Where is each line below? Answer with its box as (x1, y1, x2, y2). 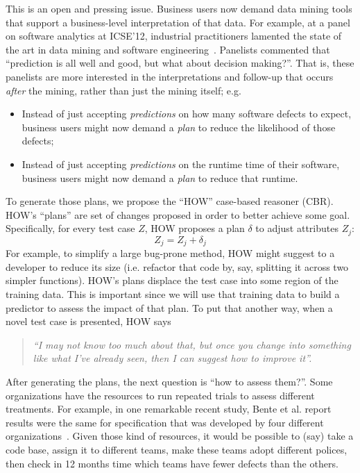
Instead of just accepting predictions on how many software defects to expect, (22, 106, 352, 121)
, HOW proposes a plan (144, 221, 245, 235)
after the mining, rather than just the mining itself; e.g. (6, 83, 241, 97)
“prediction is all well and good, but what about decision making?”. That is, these (6, 56, 354, 70)
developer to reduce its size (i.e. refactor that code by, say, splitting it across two (6, 259, 349, 274)
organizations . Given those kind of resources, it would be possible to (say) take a (6, 429, 354, 443)
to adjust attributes (255, 221, 338, 235)
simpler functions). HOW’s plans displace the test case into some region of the (6, 273, 338, 288)
